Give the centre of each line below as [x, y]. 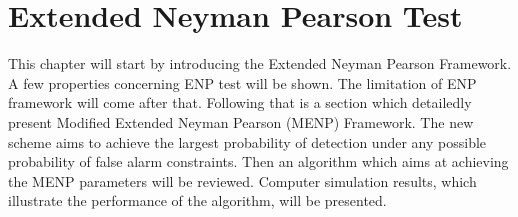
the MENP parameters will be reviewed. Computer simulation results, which [242, 180]
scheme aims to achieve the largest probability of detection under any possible [247, 141]
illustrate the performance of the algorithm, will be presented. [197, 200]
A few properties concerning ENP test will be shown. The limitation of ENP [242, 82]
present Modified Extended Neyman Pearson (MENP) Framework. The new [241, 121]
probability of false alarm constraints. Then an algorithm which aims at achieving [258, 161]
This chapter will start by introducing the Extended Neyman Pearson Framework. [260, 63]
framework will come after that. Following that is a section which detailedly [240, 102]
